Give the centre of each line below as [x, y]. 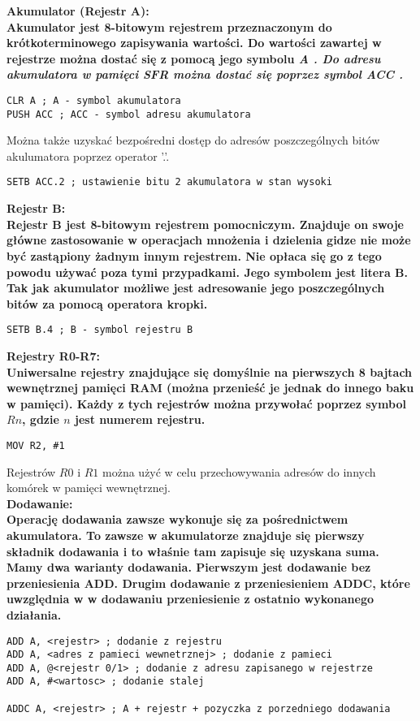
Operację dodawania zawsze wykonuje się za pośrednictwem [178, 519]
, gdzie [41, 419]
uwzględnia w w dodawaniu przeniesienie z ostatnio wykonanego [190, 599]
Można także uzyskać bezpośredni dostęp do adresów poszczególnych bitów [193, 140]
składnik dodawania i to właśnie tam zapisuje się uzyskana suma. [193, 551]
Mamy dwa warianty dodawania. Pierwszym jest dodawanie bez [189, 567]
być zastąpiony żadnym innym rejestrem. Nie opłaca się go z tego [194, 255]
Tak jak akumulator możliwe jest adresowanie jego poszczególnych [196, 288]
